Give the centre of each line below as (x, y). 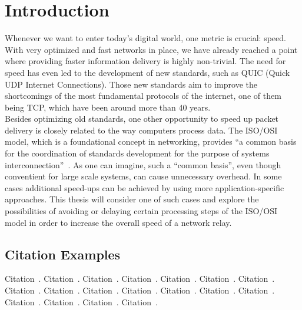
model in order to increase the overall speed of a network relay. (118, 222)
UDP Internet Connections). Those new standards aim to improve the (131, 84)
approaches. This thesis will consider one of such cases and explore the (132, 199)
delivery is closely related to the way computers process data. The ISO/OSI (141, 130)
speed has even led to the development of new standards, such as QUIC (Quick (147, 72)
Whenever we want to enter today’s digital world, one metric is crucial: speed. (145, 38)
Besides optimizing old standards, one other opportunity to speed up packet (142, 119)
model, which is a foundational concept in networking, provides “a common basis (151, 141)
